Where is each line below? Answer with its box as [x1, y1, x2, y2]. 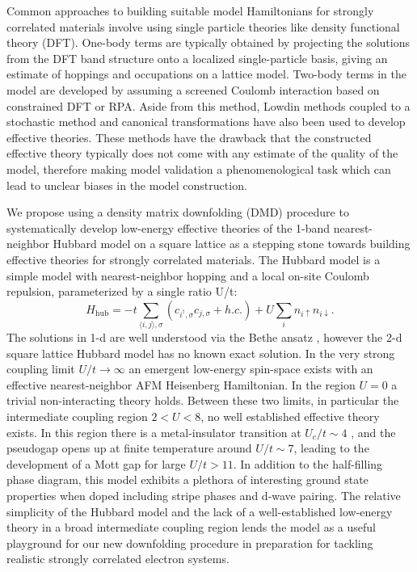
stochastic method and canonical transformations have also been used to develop [6, 113, 406, 130]
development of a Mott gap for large [6, 455, 186, 472]
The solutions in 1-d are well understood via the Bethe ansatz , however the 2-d [6, 329, 402, 346]
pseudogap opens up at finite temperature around [6, 440, 252, 456]
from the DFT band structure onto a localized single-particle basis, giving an [6, 49, 388, 66]
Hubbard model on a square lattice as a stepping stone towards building [53, 235, 411, 252]
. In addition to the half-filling [233, 455, 383, 472]
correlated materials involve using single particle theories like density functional [6, 18, 400, 35]
